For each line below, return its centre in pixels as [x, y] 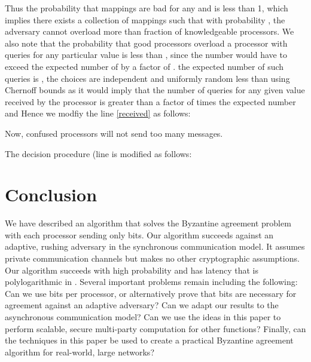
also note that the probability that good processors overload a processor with [146, 43]
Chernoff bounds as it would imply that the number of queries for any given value [155, 90]
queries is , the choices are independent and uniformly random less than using [147, 78]
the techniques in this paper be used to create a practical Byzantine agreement [149, 340]
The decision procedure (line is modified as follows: [98, 153]
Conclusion [51, 194]
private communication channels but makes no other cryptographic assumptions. [152, 258]
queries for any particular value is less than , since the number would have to [146, 55]
